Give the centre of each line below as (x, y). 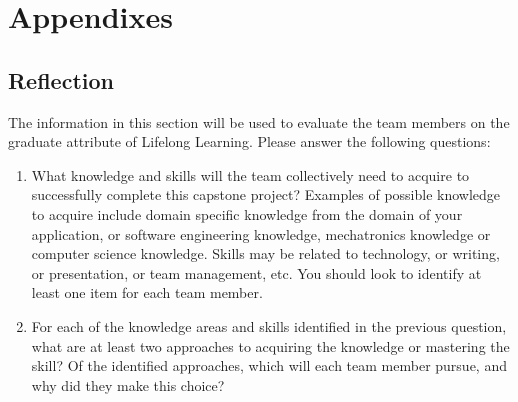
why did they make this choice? (128, 384)
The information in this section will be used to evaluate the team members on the (259, 121)
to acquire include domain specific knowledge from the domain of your (247, 213)
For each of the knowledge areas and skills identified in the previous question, (269, 325)
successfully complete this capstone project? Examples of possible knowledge (266, 194)
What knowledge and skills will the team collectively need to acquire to (250, 174)
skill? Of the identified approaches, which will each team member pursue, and (269, 365)
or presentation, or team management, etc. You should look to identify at (256, 272)
